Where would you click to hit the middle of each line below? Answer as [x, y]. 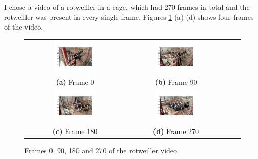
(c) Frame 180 [75, 131]
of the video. [24, 27]
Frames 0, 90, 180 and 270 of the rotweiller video [101, 151]
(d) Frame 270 [176, 131]
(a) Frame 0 [75, 82]
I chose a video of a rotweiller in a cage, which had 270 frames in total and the [127, 7]
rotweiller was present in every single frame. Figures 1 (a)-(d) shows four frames [129, 17]
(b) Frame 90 [176, 82]
